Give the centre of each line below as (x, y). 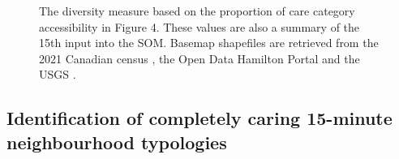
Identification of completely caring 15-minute (199, 118)
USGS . (58, 74)
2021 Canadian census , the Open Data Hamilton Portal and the (199, 58)
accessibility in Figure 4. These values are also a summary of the (199, 26)
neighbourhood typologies (117, 142)
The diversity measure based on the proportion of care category (197, 11)
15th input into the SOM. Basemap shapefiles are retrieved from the (209, 43)
